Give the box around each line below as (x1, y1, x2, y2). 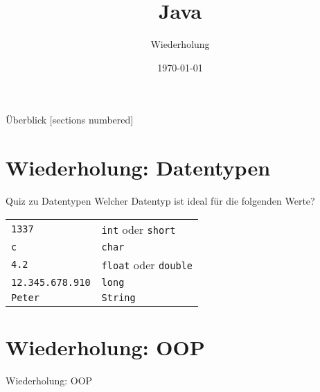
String (101, 291, 136, 303)
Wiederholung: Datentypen (6, 153, 271, 182)
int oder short (101, 221, 176, 237)
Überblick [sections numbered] (6, 112, 134, 127)
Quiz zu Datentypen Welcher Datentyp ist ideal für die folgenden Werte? (6, 194, 315, 208)
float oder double (101, 256, 193, 273)
